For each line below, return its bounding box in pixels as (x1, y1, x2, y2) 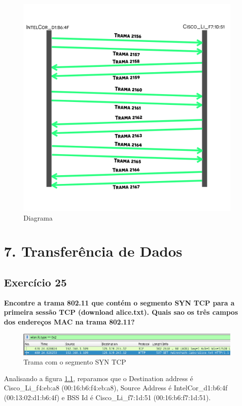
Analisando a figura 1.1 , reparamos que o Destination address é (4, 373, 193, 383)
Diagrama (23, 212, 53, 223)
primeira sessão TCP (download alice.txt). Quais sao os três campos (4, 307, 238, 317)
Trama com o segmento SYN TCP (23, 357, 126, 367)
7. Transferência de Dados (4, 241, 182, 261)
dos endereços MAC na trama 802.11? (4, 316, 135, 326)
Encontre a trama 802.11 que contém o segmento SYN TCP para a (4, 297, 235, 307)
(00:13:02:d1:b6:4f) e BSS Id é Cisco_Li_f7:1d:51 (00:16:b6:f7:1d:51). (4, 392, 211, 402)
